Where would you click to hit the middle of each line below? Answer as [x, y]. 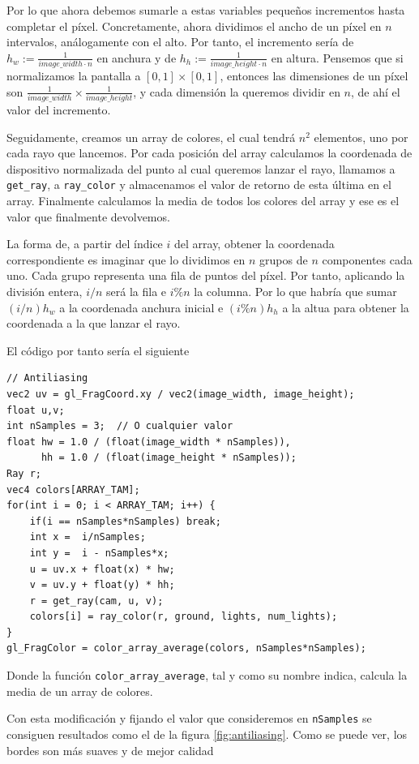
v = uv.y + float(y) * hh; [102, 585]
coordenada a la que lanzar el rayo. [94, 323]
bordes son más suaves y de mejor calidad [110, 750]
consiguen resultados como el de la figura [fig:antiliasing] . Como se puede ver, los [207, 734]
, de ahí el [376, 91]
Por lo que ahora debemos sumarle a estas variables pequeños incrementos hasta [206, 10]
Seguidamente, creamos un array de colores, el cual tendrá [151, 137]
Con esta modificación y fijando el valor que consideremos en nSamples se [189, 718]
